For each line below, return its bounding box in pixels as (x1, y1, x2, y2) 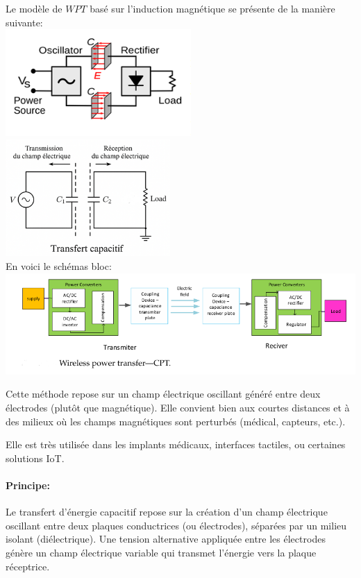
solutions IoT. (6, 450, 65, 465)
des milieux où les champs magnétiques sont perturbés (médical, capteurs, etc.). (6, 414, 346, 428)
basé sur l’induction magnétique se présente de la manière (90, 1, 335, 15)
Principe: (6, 477, 50, 492)
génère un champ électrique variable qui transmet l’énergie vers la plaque (6, 545, 317, 559)
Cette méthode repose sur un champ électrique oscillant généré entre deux (6, 386, 321, 401)
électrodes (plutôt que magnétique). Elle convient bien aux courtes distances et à (6, 400, 350, 414)
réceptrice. (6, 559, 50, 573)
